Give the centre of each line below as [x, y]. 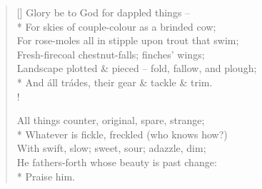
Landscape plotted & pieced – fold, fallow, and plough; [137, 68]
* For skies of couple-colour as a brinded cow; [116, 26]
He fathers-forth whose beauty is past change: [117, 162]
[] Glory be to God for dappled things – [104, 12]
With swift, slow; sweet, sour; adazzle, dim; [111, 148]
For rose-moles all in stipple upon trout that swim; [128, 40]
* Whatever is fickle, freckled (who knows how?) [122, 134]
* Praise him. [46, 176]
